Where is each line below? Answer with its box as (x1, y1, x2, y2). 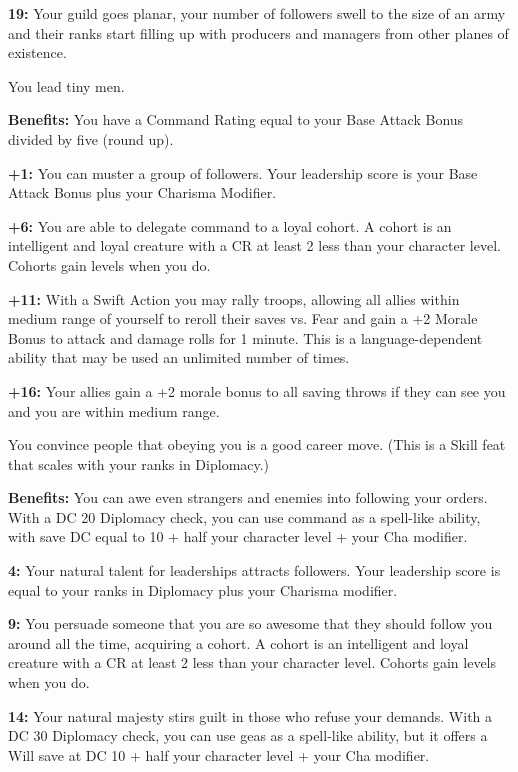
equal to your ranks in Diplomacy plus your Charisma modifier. (8, 579, 398, 600)
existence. (8, 42, 67, 63)
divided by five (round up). (8, 128, 174, 149)
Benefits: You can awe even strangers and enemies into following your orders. (8, 487, 488, 508)
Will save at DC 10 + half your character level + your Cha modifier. (8, 744, 430, 765)
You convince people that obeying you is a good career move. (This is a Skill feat (8, 434, 506, 455)
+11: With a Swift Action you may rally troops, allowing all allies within (8, 288, 460, 309)
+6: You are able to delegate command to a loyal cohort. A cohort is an (8, 215, 452, 236)
